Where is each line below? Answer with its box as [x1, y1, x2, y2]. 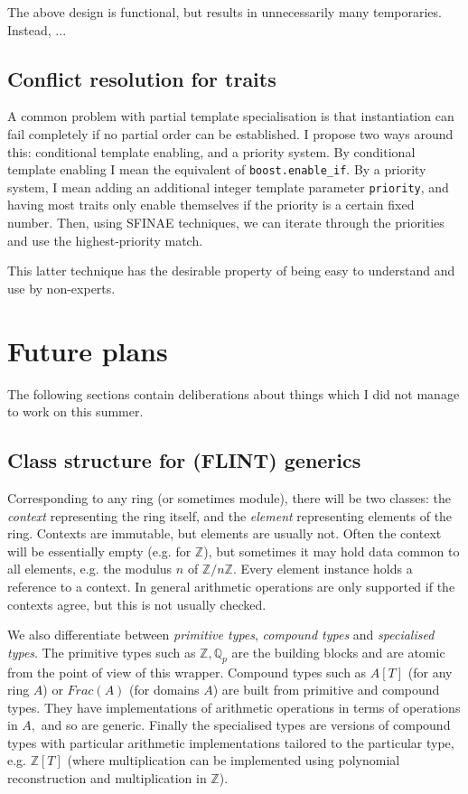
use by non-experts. [7, 278, 116, 297]
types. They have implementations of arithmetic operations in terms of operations [7, 697, 461, 716]
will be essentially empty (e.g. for [7, 541, 192, 560]
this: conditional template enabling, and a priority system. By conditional [7, 142, 416, 161]
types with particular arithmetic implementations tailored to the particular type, [7, 733, 454, 752]
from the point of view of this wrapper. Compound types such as [7, 662, 367, 681]
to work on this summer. [7, 402, 144, 421]
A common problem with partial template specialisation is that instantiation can [7, 107, 454, 126]
